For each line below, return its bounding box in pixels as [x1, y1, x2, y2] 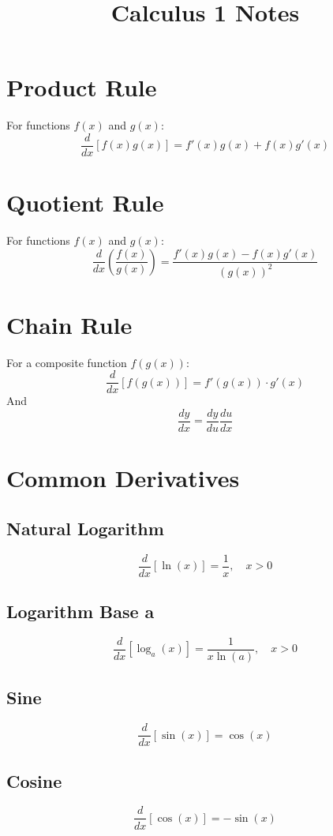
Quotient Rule [6, 186, 164, 219]
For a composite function [6, 354, 127, 370]
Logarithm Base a [6, 599, 155, 624]
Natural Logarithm [6, 515, 164, 540]
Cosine [6, 768, 62, 793]
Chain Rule [6, 308, 133, 340]
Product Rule [6, 71, 157, 103]
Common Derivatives [6, 462, 240, 494]
